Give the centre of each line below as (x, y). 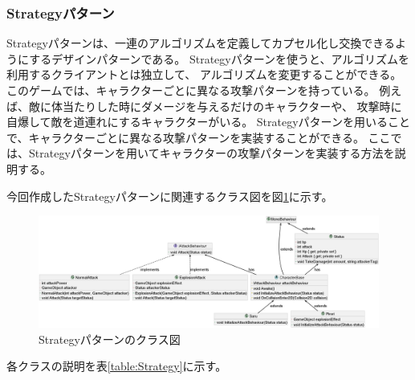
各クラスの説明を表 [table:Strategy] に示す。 (117, 366)
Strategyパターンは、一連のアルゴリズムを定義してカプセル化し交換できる (201, 43)
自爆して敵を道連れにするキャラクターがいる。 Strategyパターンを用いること (208, 122)
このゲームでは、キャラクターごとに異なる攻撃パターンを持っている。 (191, 90)
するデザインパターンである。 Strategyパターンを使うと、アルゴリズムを (220, 58)
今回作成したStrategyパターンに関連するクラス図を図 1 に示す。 (170, 196)
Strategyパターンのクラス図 (110, 339)
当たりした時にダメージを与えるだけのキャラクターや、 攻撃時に (232, 106)
